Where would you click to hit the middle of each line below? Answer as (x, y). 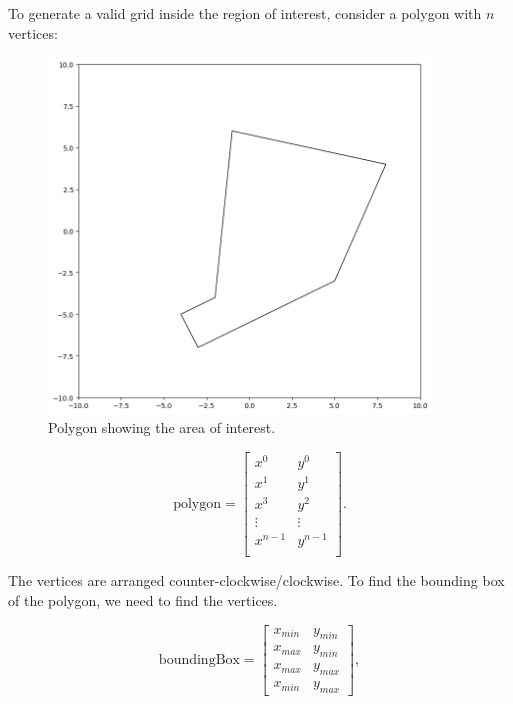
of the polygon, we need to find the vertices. (143, 600)
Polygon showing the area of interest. (162, 427)
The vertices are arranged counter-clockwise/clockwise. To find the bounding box (256, 580)
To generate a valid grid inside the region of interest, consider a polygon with (245, 13)
